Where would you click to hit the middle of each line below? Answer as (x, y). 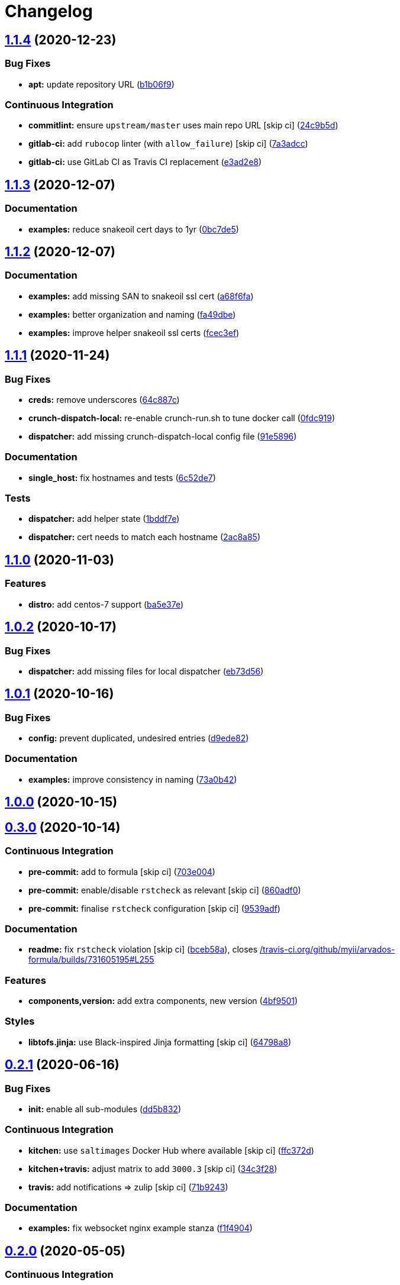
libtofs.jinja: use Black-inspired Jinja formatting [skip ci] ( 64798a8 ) (160, 1042)
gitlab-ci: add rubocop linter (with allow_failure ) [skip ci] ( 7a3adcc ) (168, 144)
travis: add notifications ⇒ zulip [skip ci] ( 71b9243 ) (128, 1187)
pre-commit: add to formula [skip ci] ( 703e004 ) (122, 871)
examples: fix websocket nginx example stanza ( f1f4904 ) (141, 1228)
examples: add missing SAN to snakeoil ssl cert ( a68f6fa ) (141, 296)
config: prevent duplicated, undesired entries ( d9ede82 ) (139, 738)
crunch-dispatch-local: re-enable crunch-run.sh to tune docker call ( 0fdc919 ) (182, 418)
